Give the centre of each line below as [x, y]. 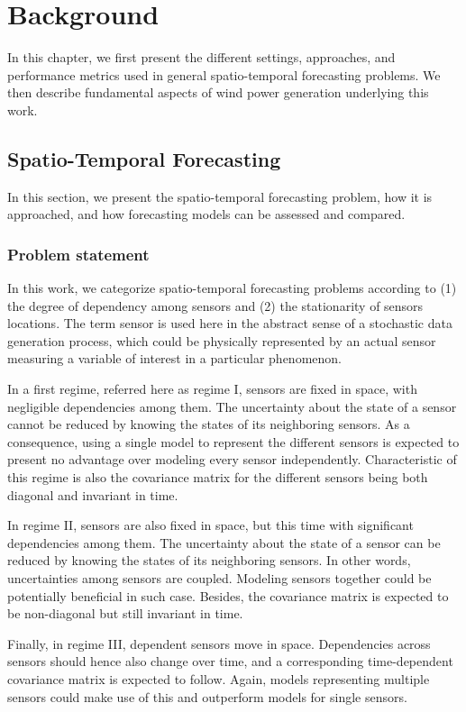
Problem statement [78, 254]
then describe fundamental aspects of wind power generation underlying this [218, 92]
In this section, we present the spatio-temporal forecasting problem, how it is [220, 196]
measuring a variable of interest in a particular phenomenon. [174, 358]
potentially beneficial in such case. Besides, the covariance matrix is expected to [228, 595]
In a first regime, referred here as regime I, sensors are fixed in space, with [212, 389]
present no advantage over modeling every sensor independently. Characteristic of [232, 459]
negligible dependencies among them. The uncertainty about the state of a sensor [232, 406]
